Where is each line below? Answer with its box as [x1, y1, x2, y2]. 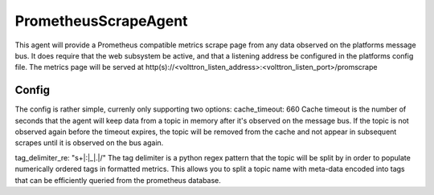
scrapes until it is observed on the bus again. [14, 138, 164, 148]
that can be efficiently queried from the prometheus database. [14, 175, 221, 185]
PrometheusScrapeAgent [14, 12, 188, 30]
